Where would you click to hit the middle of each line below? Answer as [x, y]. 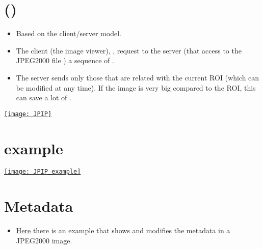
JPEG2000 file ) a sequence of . [65, 60]
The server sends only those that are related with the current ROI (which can [138, 77]
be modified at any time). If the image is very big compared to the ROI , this [136, 87]
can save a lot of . [44, 98]
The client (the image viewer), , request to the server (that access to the [129, 50]
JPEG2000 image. [44, 240]
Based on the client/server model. [69, 33]
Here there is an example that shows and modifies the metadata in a [123, 230]
